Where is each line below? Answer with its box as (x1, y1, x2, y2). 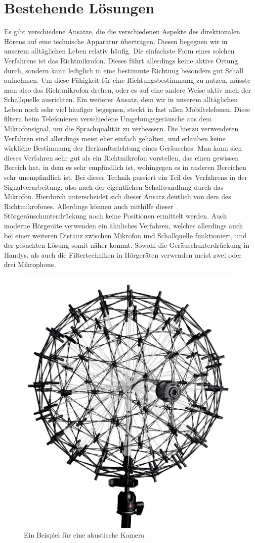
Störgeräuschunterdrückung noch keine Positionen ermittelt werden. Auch (4, 211, 227, 221)
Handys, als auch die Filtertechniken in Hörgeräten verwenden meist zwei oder (4, 249, 242, 260)
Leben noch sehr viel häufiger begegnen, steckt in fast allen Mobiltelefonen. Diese (4, 104, 251, 114)
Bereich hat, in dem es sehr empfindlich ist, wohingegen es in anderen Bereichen (4, 162, 247, 172)
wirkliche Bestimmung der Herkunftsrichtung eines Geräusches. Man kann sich (4, 143, 242, 153)
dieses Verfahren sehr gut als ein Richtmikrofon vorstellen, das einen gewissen (4, 152, 239, 163)
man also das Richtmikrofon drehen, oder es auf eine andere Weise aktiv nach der (4, 84, 251, 95)
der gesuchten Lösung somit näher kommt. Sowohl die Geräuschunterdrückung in (4, 240, 250, 250)
